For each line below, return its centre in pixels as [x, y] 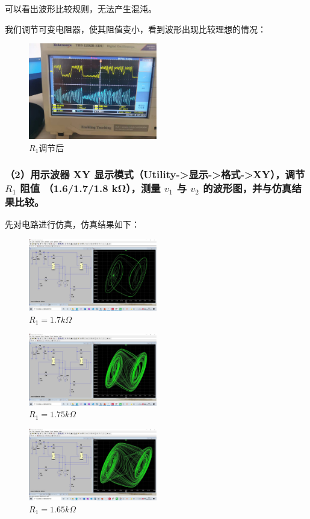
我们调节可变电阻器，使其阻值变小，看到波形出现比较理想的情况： [135, 29]
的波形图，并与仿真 [247, 188]
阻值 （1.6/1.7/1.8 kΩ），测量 [90, 188]
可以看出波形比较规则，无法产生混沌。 [81, 8]
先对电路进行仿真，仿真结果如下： [72, 224]
